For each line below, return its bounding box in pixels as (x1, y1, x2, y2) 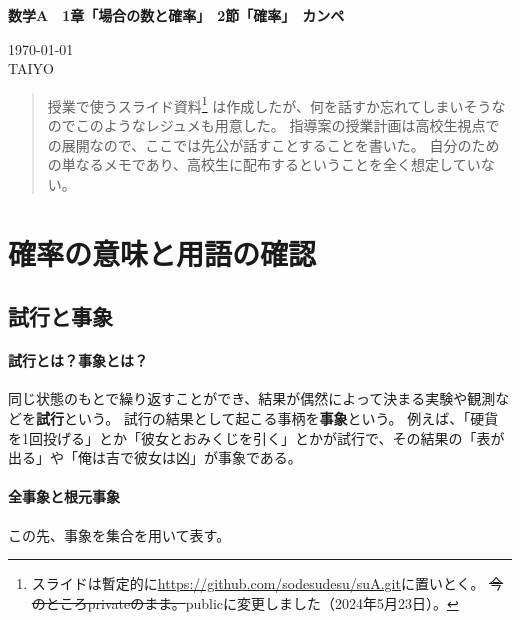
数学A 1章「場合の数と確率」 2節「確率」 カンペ (8, 5, 345, 25)
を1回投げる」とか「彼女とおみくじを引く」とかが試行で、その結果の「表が (8, 427, 505, 448)
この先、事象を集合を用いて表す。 (8, 524, 231, 545)
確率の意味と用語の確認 (8, 232, 317, 273)
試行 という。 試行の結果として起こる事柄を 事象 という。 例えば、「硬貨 (36, 407, 499, 428)
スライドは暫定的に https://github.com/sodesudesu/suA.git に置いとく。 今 (31, 573, 504, 594)
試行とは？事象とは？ (8, 350, 148, 371)
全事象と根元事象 (8, 486, 120, 507)
